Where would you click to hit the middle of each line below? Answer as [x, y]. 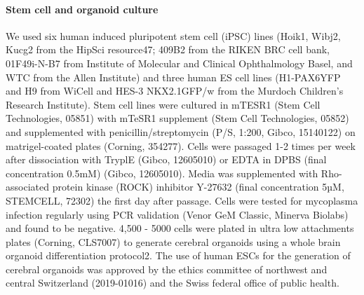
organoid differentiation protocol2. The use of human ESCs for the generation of [178, 255]
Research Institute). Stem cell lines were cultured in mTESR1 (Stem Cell [163, 104]
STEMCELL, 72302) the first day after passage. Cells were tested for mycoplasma [182, 200]
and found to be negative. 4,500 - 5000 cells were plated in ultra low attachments [180, 228]
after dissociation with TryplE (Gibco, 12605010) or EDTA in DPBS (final [166, 159]
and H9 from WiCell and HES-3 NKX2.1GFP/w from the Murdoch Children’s [175, 91]
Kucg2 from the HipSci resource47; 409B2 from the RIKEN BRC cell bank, [168, 49]
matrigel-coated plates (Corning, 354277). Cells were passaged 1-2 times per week [181, 145]
